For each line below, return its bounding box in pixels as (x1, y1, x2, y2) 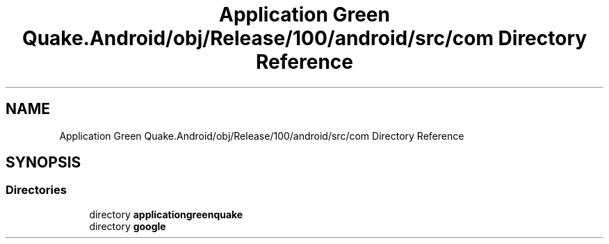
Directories (6, 183, 67, 197)
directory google (89, 220, 166, 232)
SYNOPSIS (6, 154, 81, 172)
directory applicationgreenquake (89, 208, 243, 220)
